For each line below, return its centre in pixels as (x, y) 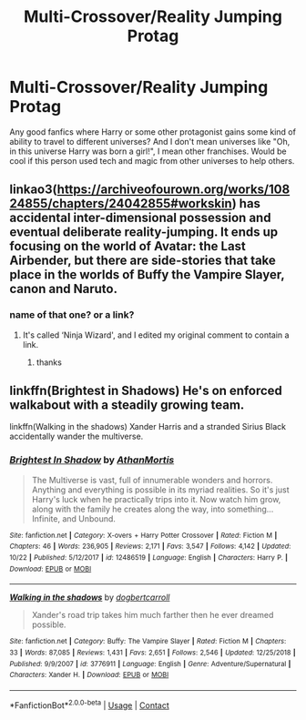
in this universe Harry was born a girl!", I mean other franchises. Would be (148, 151)
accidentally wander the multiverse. (76, 436)
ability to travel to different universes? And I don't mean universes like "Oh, (150, 141)
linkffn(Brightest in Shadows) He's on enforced (146, 391)
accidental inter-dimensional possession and (140, 218)
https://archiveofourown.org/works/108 (173, 190)
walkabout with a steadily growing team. (127, 406)
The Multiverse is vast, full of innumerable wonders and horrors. (152, 480)
